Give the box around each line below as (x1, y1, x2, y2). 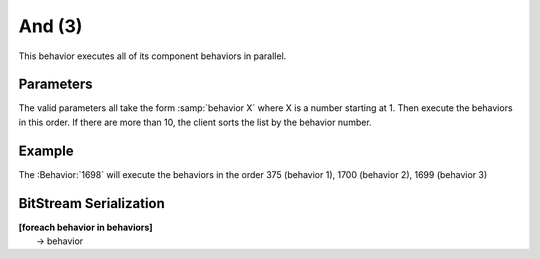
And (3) (18, 15, 83, 37)
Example (18, 142, 74, 159)
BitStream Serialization (18, 195, 165, 212)
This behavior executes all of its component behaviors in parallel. (18, 50, 287, 62)
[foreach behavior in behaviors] (18, 221, 154, 233)
